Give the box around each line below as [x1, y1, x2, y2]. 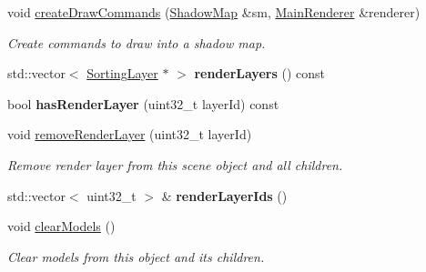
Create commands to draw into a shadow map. [7, 33, 266, 52]
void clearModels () [7, 217, 116, 236]
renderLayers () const [194, 64, 325, 83]
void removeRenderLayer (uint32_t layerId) [7, 125, 252, 144]
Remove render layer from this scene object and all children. [7, 155, 343, 174]
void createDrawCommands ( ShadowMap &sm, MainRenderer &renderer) [7, 3, 421, 21]
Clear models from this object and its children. [7, 247, 265, 266]
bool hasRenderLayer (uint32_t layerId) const [7, 94, 279, 113]
